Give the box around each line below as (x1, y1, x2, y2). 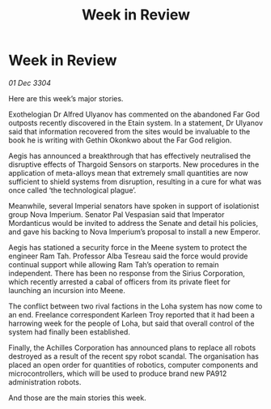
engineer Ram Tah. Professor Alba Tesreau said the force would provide (8, 251, 248, 261)
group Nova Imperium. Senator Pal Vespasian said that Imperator (8, 209, 225, 219)
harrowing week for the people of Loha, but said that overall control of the (8, 318, 255, 328)
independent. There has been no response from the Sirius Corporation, (8, 268, 245, 278)
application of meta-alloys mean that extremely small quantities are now (8, 168, 248, 177)
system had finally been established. (8, 326, 131, 337)
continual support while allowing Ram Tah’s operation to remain (8, 259, 220, 269)
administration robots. (8, 377, 82, 386)
